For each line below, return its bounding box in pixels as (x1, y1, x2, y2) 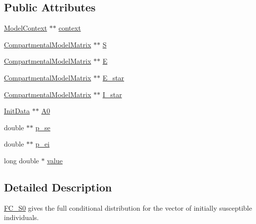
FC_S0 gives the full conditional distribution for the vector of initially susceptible (4, 202, 252, 213)
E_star (102, 72, 125, 82)
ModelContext (4, 23, 47, 33)
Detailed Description (4, 179, 112, 194)
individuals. (4, 212, 39, 223)
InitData (4, 106, 30, 116)
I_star (102, 89, 122, 99)
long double (4, 155, 39, 165)
